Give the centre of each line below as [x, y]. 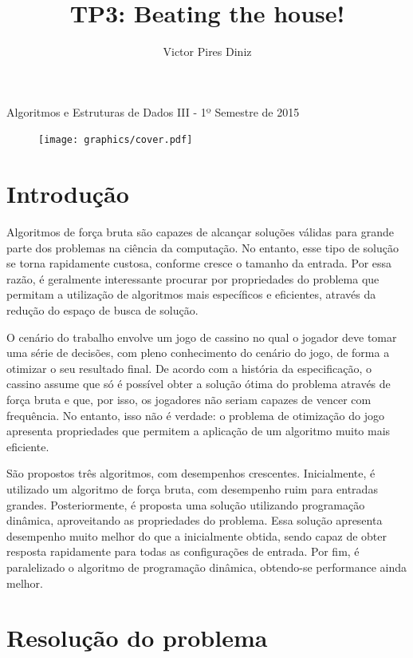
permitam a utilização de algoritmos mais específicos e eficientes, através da [191, 294]
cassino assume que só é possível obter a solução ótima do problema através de [199, 384]
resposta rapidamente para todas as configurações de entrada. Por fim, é [183, 551]
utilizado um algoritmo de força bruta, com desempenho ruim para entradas [192, 489]
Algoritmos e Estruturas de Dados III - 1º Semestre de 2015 [153, 111]
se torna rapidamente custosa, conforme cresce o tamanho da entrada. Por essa [199, 263]
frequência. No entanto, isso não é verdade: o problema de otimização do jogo [195, 415]
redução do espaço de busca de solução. [102, 310]
